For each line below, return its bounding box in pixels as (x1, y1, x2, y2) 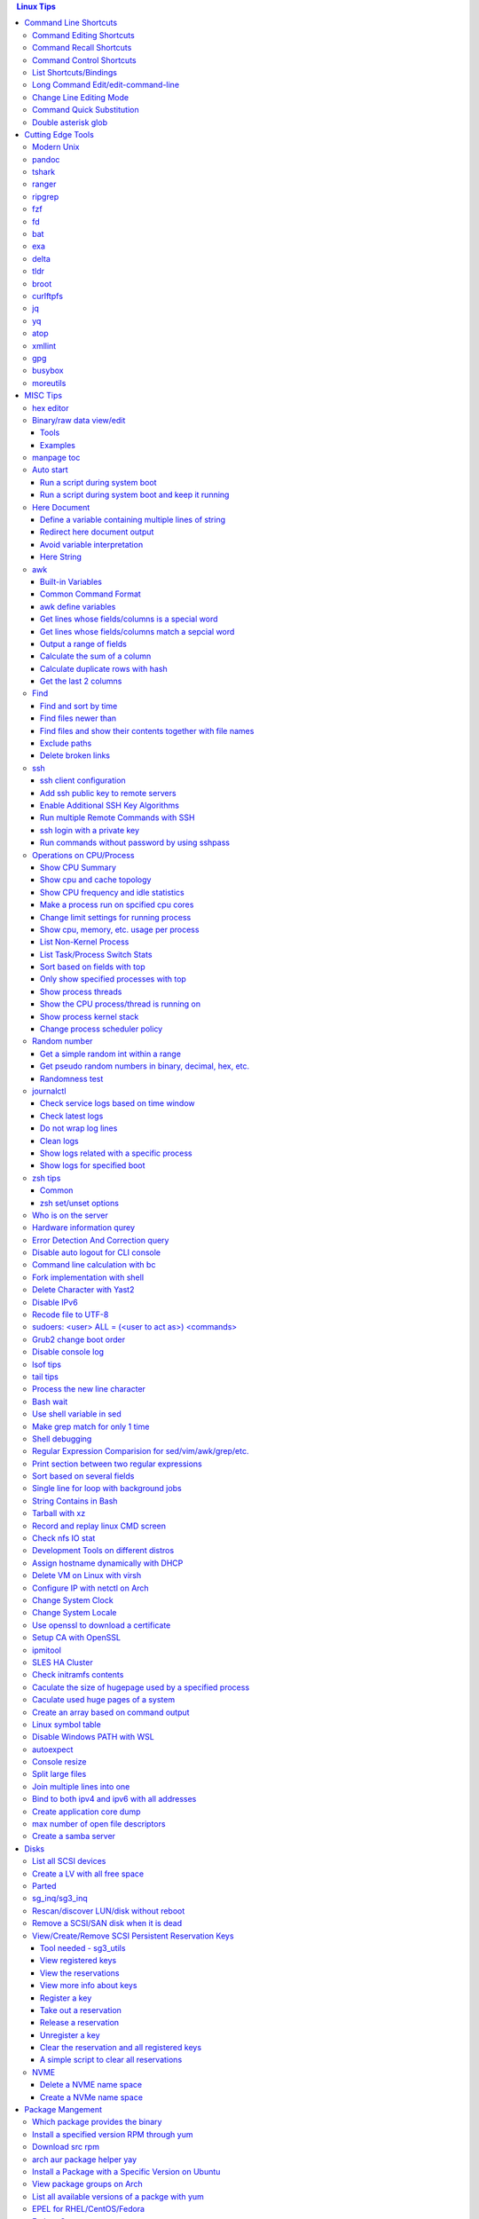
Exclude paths (40, 738, 92, 749)
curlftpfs (32, 290, 64, 301)
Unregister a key (40, 2029, 100, 2041)
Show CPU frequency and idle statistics (40, 887, 185, 897)
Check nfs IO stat (32, 1533, 96, 1544)
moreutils (32, 377, 67, 388)
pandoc (32, 154, 60, 164)
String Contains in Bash (32, 1496, 118, 1506)
